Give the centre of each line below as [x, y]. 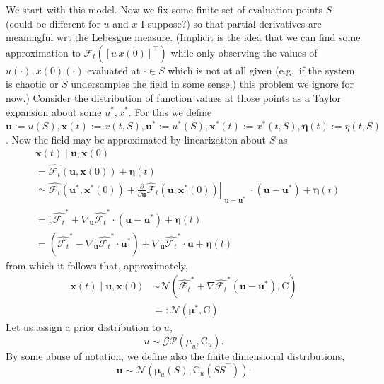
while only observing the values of [244, 52]
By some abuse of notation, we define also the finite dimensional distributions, [175, 355]
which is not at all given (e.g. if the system [261, 70]
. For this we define [170, 111]
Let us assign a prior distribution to [83, 327]
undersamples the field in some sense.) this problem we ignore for [212, 84]
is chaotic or [32, 84]
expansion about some [54, 111]
